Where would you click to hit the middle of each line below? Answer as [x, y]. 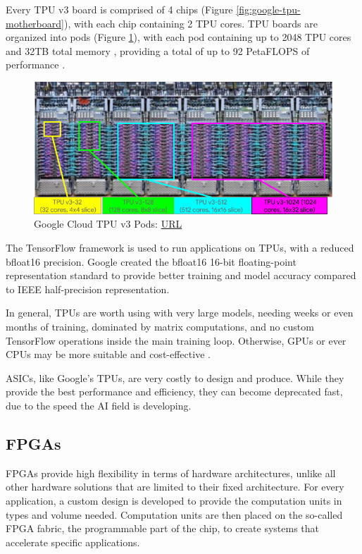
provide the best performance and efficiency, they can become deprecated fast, [174, 392]
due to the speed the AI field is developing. [99, 405]
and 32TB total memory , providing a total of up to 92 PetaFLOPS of [158, 50]
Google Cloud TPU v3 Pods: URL [108, 224]
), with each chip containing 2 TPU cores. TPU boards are [191, 23]
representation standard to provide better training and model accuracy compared [181, 275]
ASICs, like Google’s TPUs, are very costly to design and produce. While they [175, 377]
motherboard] [35, 23]
